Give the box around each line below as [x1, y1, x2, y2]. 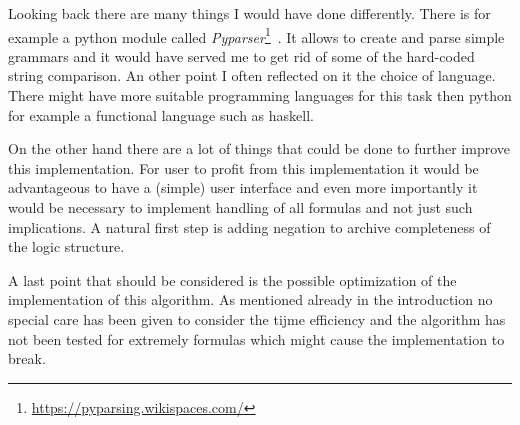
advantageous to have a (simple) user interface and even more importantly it [8, 177, 478, 198]
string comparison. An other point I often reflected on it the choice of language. [8, 65, 496, 86]
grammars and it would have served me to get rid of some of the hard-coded [8, 45, 475, 66]
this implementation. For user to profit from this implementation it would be [8, 157, 479, 178]
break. [8, 348, 46, 369]
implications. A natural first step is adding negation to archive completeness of [8, 216, 491, 237]
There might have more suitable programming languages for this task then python [8, 85, 512, 106]
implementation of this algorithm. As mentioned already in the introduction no [8, 289, 493, 310]
